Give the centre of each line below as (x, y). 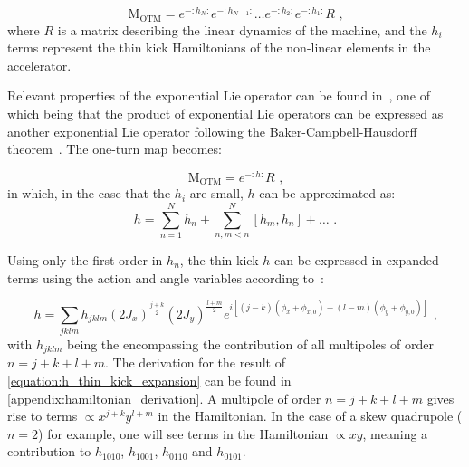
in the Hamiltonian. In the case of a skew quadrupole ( (310, 416)
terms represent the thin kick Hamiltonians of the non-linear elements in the (219, 48)
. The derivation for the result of (195, 362)
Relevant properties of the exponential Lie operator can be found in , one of (219, 95)
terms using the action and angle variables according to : (166, 277)
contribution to (49, 451)
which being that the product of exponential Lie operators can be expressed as (225, 113)
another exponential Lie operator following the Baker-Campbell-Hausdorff (212, 131)
